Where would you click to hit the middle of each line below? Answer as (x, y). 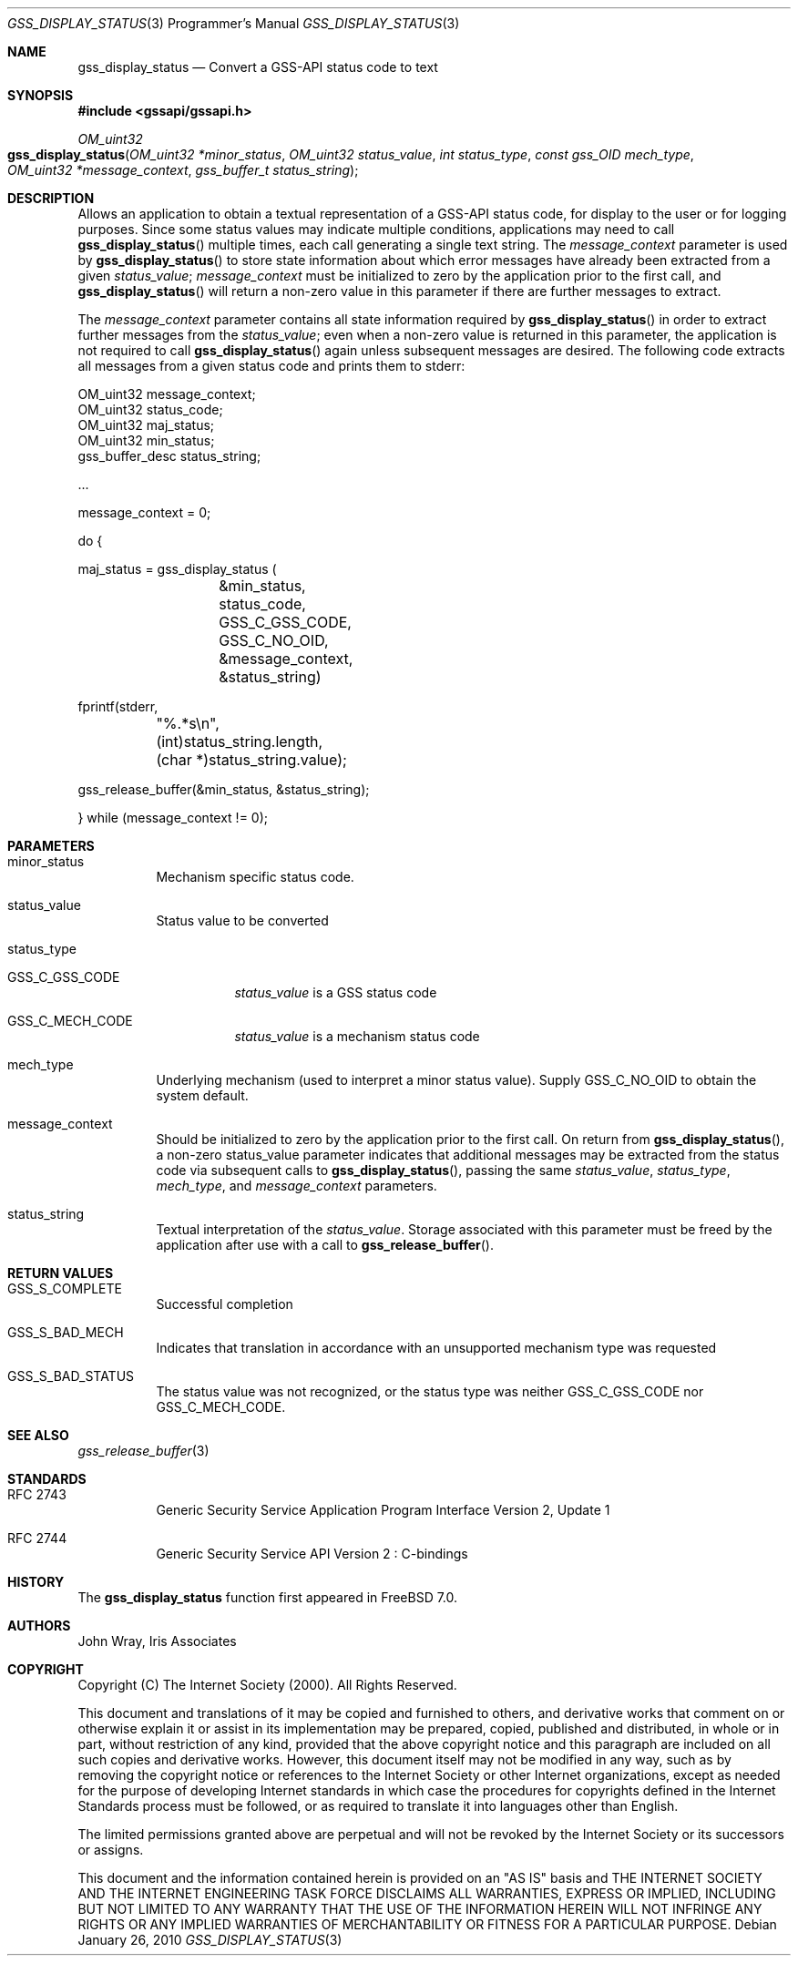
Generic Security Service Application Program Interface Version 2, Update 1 (383, 1510)
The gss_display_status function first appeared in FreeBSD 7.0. (268, 1597)
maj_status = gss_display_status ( (177, 569)
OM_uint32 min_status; (146, 440)
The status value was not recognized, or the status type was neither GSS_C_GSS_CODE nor (430, 1391)
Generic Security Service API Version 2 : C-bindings (312, 1554)
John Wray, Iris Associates (157, 1641)
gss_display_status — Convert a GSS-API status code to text (258, 67)
